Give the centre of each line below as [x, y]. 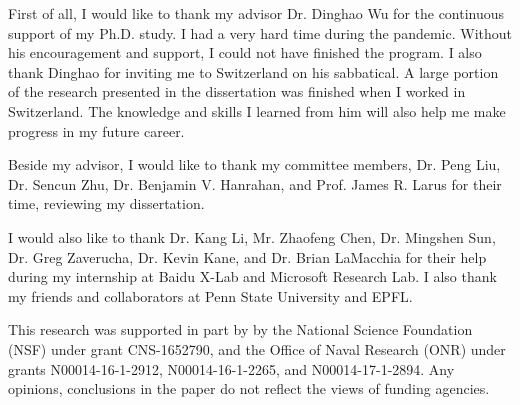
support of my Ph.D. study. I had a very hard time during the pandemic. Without [260, 32]
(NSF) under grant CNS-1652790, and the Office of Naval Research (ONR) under [257, 348]
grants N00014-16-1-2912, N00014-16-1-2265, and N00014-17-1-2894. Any [231, 368]
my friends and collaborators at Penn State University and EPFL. [210, 295]
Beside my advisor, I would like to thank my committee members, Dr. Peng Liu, [254, 164]
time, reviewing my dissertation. [106, 203]
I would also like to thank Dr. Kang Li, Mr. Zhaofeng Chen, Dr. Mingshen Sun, [252, 236]
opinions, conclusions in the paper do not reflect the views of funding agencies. [249, 388]
